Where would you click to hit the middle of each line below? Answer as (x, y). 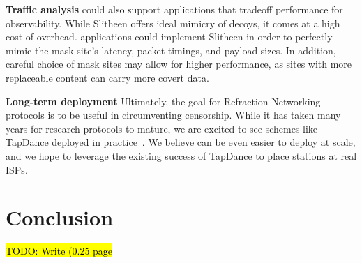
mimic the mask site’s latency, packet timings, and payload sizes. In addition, (171, 50)
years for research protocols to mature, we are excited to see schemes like (162, 128)
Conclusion (60, 217)
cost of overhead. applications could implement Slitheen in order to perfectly (169, 37)
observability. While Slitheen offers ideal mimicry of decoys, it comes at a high (173, 23)
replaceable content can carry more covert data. (107, 77)
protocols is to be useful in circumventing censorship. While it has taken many (173, 115)
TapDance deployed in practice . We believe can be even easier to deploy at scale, (181, 142)
